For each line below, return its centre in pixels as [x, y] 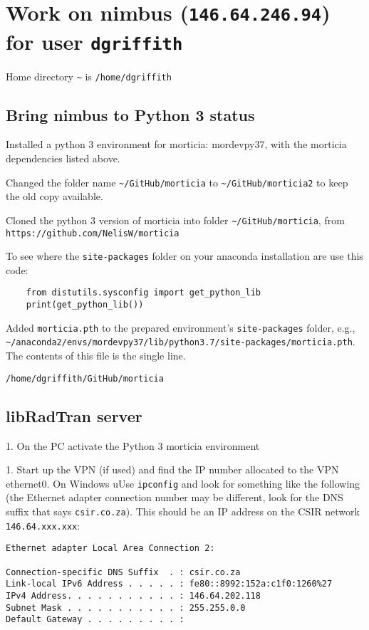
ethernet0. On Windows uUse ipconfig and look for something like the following [183, 483]
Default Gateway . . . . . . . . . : [95, 620]
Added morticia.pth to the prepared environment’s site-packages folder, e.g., [181, 327]
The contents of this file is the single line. [96, 356]
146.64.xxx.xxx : [43, 525]
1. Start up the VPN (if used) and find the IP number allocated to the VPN [172, 469]
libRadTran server [74, 415]
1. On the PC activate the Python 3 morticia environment [133, 445]
